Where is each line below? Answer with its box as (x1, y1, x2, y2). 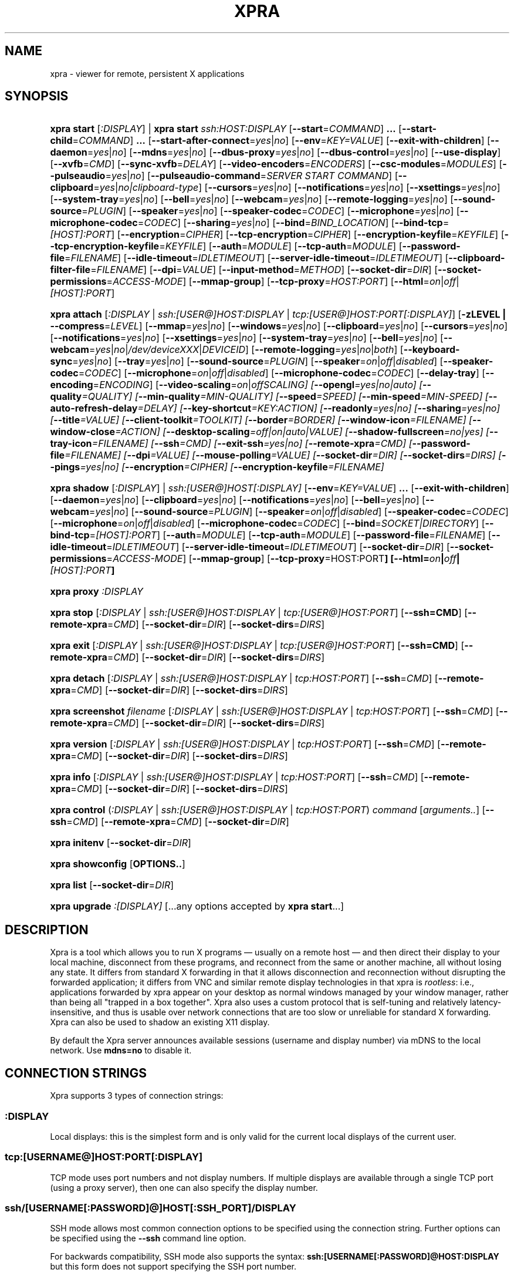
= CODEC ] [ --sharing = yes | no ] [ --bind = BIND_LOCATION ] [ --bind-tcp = (137, 217, 449, 229)
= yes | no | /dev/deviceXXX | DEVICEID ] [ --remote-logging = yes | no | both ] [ (89, 344, 404, 356)
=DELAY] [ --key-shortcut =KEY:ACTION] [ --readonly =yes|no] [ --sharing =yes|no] (137, 402, 501, 415)
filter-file (50, 264, 91, 276)
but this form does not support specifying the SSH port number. (50, 1261, 297, 1272)
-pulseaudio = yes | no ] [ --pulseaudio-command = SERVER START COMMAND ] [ (50, 170, 398, 182)
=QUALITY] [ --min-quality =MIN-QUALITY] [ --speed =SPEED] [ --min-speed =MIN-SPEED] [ (82, 390, 489, 403)
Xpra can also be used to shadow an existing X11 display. (50, 1017, 270, 1028)
